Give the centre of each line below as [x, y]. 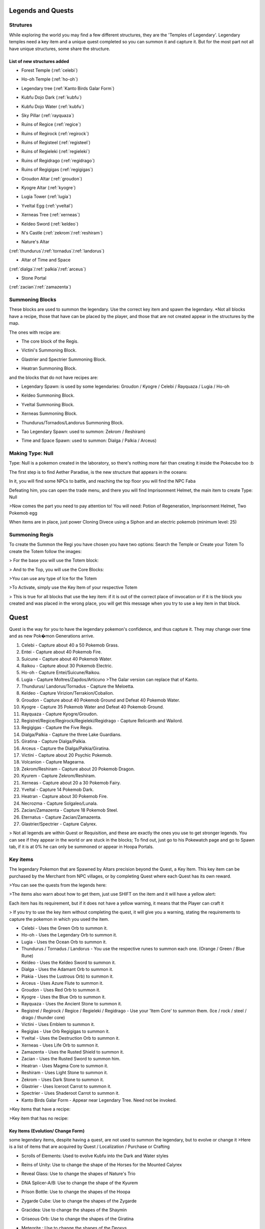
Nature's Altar [35, 242]
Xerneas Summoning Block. [49, 413]
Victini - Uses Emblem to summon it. [58, 1024]
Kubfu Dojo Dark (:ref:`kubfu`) [52, 97]
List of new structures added [39, 61]
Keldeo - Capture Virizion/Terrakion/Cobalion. [68, 693]
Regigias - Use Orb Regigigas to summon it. [66, 1031]
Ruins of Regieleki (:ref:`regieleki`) [56, 151]
